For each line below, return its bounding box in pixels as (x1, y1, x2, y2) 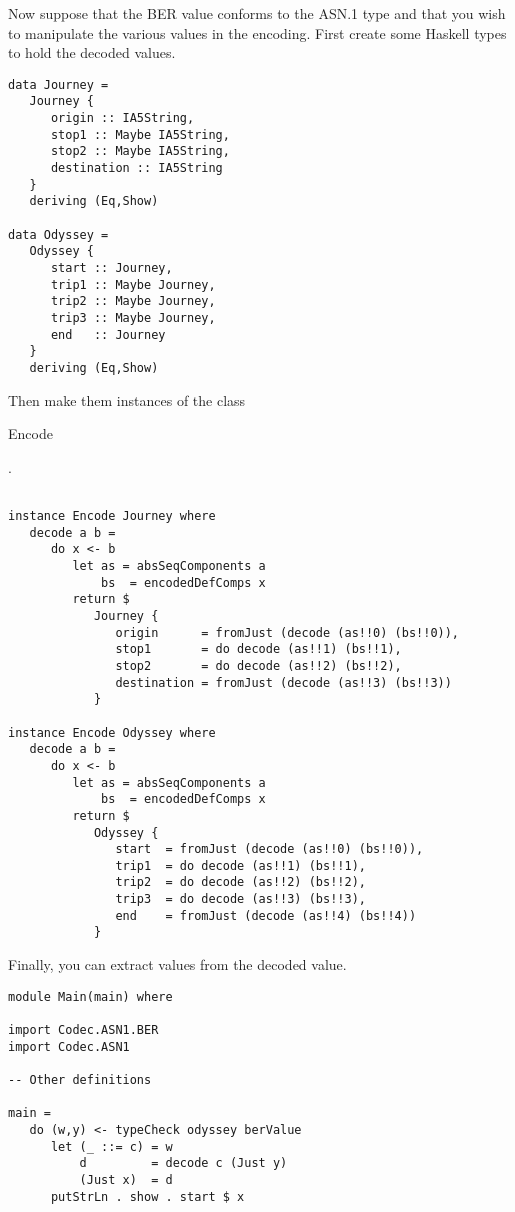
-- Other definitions (8, 1072, 152, 1087)
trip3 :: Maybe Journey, (50, 310, 216, 325)
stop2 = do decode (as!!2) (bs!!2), (115, 658, 402, 673)
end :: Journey (50, 327, 166, 342)
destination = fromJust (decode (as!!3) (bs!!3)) (115, 675, 452, 690)
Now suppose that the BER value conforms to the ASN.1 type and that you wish (8, 3, 506, 23)
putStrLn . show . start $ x (50, 1189, 245, 1204)
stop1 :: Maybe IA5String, (50, 127, 230, 142)
